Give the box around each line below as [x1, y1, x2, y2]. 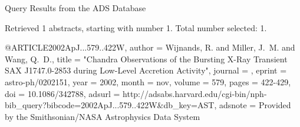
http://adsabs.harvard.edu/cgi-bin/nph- [123, 87, 267, 99]
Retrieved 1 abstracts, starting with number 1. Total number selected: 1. [5, 21, 267, 34]
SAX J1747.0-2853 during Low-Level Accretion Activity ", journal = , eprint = [5, 64, 287, 76]
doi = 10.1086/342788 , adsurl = [5, 87, 120, 99]
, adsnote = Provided [214, 99, 291, 111]
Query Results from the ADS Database [5, 2, 146, 14]
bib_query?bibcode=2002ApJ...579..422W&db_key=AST [5, 99, 215, 111]
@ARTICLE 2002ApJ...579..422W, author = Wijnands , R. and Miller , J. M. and [5, 41, 295, 54]
